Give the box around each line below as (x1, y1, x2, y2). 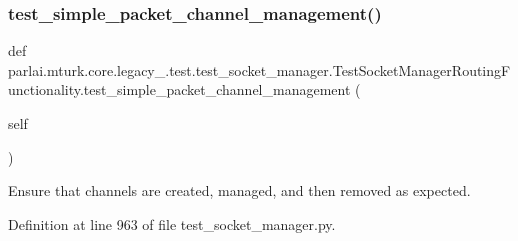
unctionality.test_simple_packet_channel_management (8, 79, 351, 100)
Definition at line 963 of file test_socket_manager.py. (8, 213, 336, 234)
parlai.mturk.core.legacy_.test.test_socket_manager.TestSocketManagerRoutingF (8, 59, 511, 80)
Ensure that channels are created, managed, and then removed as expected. (8, 180, 471, 201)
